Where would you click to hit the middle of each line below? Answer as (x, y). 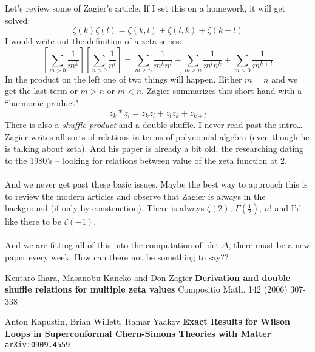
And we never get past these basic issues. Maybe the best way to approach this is (156, 184)
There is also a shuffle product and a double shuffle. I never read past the (141, 125)
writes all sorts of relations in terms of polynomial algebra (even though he (170, 136)
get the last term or (41, 91)
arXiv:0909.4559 (38, 344)
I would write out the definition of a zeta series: (93, 41)
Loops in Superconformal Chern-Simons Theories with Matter (138, 333)
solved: (18, 20)
